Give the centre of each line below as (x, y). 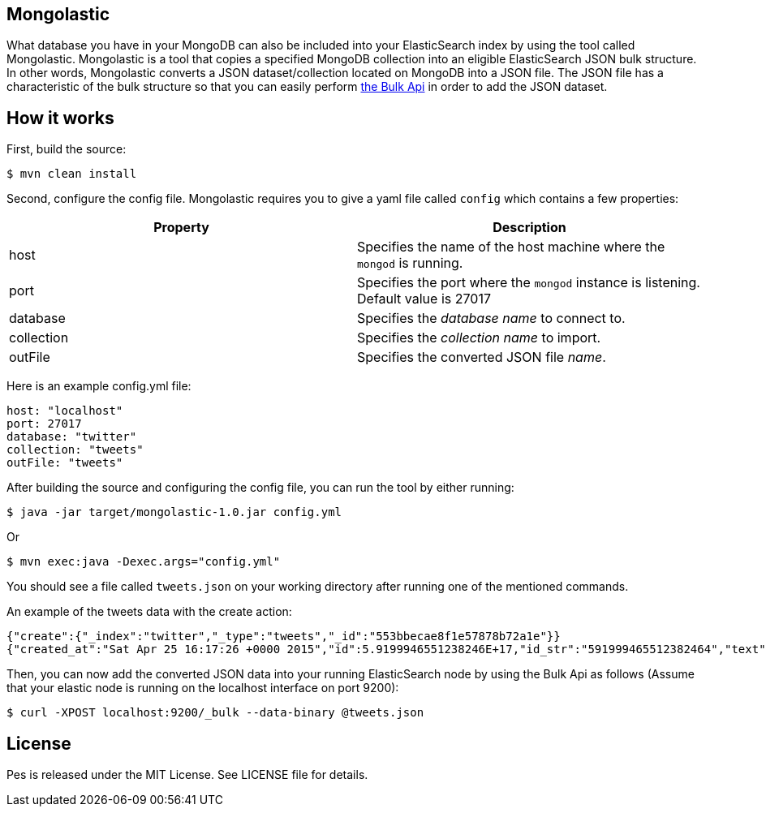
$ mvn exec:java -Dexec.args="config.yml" (144, 562)
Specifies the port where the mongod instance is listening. (529, 283)
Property (181, 228)
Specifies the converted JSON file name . (482, 357)
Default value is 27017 (424, 299)
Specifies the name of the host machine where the (511, 247)
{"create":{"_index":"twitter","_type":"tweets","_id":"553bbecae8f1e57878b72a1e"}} (284, 637)
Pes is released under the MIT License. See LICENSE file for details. (187, 775)
